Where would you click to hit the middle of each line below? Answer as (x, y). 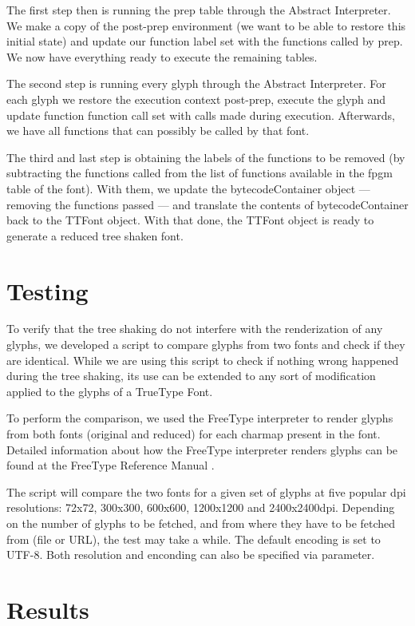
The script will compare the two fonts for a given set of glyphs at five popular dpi (206, 491)
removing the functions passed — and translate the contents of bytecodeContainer (207, 204)
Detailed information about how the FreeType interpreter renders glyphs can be (202, 449)
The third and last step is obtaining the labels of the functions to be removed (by (206, 157)
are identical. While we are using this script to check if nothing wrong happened (203, 360)
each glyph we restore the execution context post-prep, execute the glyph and (196, 99)
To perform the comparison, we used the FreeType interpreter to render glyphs (200, 418)
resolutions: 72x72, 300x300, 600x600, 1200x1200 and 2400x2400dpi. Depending (201, 507)
